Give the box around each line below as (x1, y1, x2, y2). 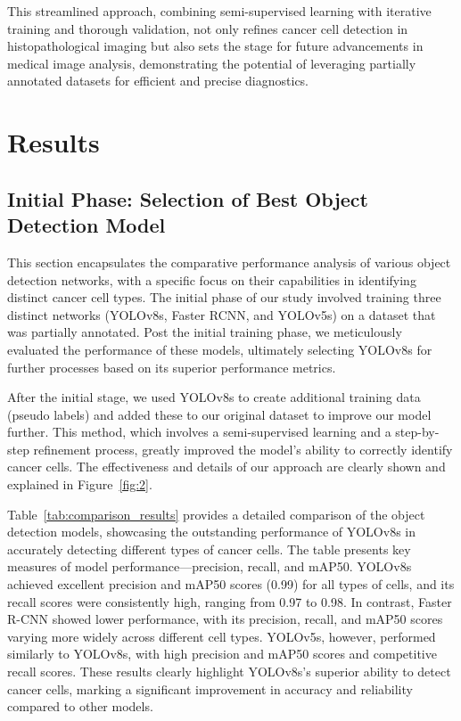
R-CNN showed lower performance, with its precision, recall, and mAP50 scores (7, 610, 443, 628)
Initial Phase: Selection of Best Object (7, 184, 368, 212)
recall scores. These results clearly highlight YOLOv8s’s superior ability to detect (7, 662, 451, 680)
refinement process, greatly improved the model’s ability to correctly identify (33, 439, 453, 458)
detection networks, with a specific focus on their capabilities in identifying (7, 270, 416, 289)
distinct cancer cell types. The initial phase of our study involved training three (7, 288, 441, 307)
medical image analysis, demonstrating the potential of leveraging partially (7, 53, 416, 72)
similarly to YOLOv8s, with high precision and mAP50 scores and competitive (7, 644, 437, 663)
